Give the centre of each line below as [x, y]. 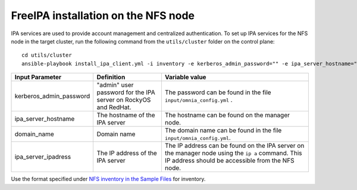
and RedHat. [114, 107]
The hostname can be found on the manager [227, 115]
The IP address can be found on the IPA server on [234, 146]
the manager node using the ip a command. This [233, 153]
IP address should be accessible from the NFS [229, 161]
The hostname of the [126, 115]
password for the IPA [126, 92]
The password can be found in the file [218, 92]
